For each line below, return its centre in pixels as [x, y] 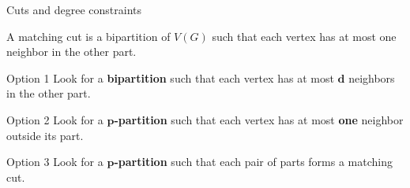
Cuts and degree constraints [74, 9]
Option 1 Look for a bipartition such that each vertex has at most [170, 77]
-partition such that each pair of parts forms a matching [253, 162]
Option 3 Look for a [55, 162]
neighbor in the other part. [71, 52]
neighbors [372, 77]
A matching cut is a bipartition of [88, 36]
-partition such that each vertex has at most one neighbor [259, 119]
